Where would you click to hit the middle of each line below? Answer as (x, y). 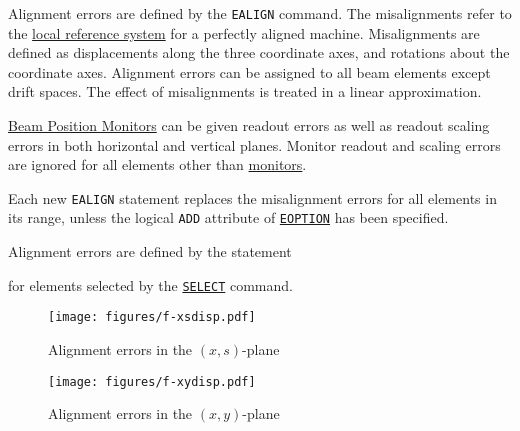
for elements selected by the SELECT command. (150, 284)
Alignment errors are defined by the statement (150, 251)
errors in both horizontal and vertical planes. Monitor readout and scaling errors (254, 144)
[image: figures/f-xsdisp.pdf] (152, 317)
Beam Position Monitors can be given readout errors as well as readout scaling (249, 125)
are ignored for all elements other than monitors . (157, 164)
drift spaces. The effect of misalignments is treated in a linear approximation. (245, 91)
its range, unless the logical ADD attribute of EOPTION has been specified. (228, 217)
